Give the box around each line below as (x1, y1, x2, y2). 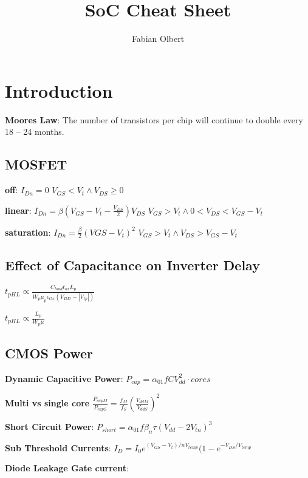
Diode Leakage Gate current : (5, 462, 129, 474)
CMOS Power (5, 343, 94, 362)
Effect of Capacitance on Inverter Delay (5, 255, 260, 274)
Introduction (5, 78, 113, 103)
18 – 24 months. (5, 125, 64, 138)
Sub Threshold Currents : (5, 441, 111, 454)
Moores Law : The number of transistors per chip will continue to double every (5, 113, 303, 126)
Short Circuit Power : (5, 420, 94, 432)
